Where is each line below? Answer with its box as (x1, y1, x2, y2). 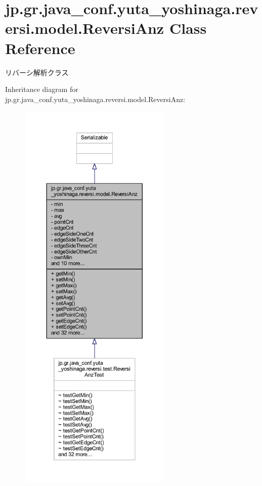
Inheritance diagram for (5, 84, 78, 94)
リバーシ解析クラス (5, 67, 69, 77)
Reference (5, 37, 75, 58)
